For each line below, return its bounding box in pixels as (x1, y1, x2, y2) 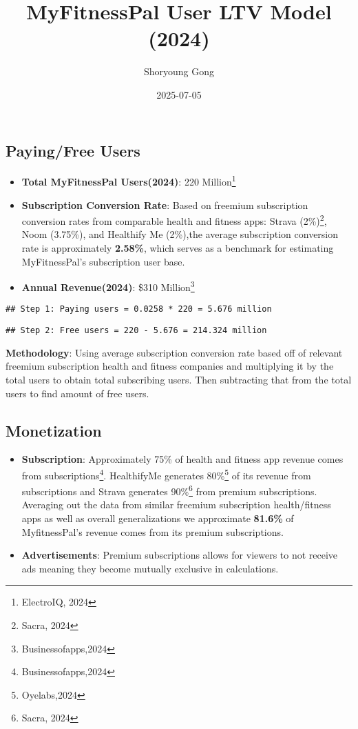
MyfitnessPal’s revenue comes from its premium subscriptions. (21, 524, 284, 539)
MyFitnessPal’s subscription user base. (21, 254, 185, 268)
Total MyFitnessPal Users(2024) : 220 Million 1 (21, 172, 236, 188)
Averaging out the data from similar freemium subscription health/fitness (21, 497, 331, 512)
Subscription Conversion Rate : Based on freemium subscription (21, 197, 308, 212)
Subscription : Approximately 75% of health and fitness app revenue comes (21, 452, 344, 466)
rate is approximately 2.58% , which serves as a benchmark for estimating (21, 241, 334, 254)
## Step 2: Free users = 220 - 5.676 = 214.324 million (6, 326, 267, 336)
